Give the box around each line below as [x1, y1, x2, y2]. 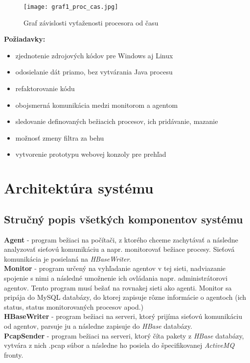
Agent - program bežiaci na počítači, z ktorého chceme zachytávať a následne [4, 234, 238, 244]
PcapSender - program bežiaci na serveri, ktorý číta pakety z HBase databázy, [4, 330, 244, 340]
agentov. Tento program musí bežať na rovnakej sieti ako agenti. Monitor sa [4, 282, 232, 292]
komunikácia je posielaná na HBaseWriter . [4, 253, 132, 264]
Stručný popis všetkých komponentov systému [4, 211, 243, 226]
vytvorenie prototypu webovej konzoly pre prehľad [15, 149, 166, 159]
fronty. [4, 349, 23, 360]
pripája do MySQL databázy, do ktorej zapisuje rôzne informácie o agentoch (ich [4, 292, 247, 302]
